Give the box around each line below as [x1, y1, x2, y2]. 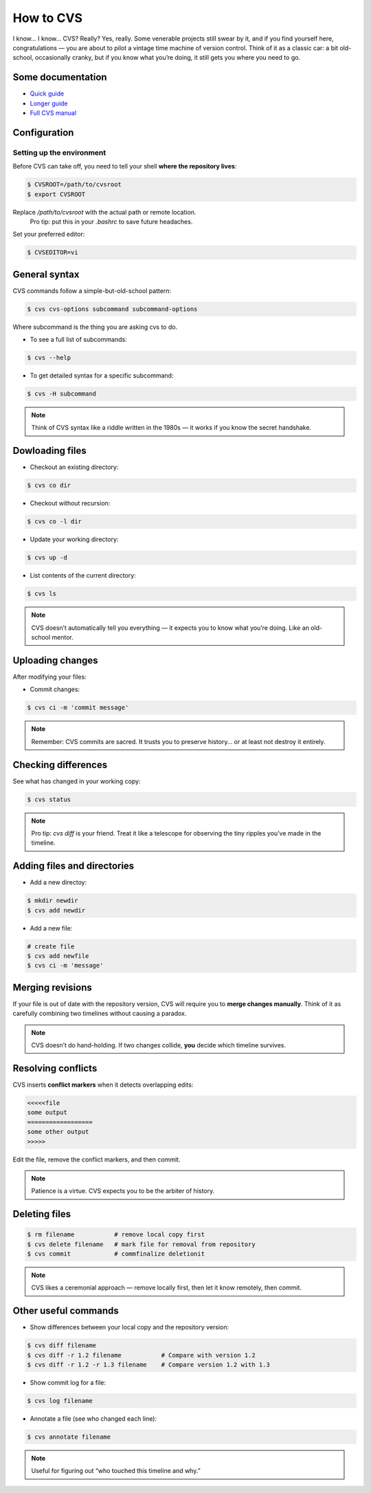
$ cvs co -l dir [27, 518, 82, 525]
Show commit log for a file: [30, 1379, 106, 1387]
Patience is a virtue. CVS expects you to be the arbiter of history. [31, 1187, 215, 1195]
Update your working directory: [30, 535, 119, 543]
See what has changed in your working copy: [12, 777, 141, 785]
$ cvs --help [27, 354, 71, 362]
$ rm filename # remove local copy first [27, 1231, 205, 1239]
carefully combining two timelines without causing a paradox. [12, 1010, 187, 1018]
